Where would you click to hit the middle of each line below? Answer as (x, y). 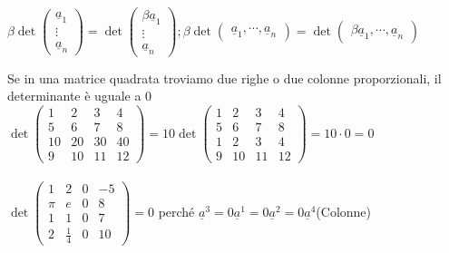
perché (176, 212)
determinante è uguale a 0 (80, 96)
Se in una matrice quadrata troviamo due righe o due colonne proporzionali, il (224, 78)
